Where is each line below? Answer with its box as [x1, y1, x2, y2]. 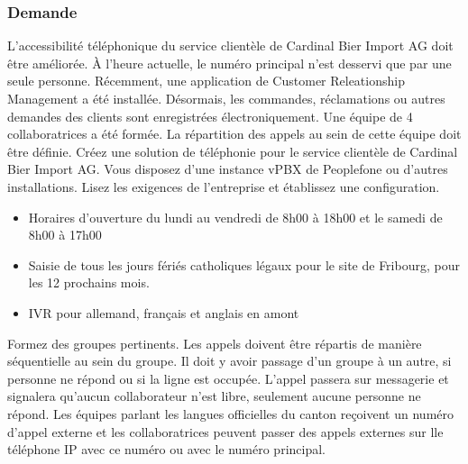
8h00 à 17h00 [28, 225, 102, 244]
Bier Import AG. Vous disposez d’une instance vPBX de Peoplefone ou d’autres [7, 159, 448, 178]
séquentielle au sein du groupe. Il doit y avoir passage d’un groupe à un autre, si [7, 351, 452, 370]
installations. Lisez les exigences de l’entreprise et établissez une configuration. [7, 177, 440, 196]
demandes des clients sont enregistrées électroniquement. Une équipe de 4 [7, 106, 413, 125]
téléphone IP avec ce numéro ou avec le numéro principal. [7, 440, 326, 459]
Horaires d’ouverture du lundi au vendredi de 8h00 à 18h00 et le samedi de [28, 207, 443, 226]
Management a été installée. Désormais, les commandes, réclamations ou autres [7, 89, 445, 107]
